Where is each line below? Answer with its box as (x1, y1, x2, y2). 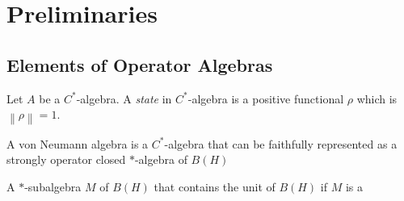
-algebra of (134, 151, 187, 168)
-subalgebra (24, 178, 82, 195)
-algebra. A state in (76, 90, 172, 107)
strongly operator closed (6, 151, 126, 168)
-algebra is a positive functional (187, 90, 344, 107)
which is (356, 90, 398, 107)
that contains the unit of (154, 178, 276, 195)
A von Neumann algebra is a (6, 135, 149, 152)
